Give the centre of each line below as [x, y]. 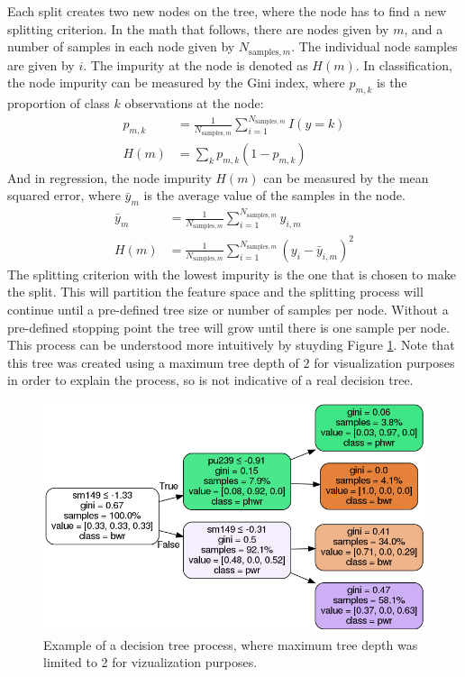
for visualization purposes [384, 362]
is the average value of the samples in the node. [274, 195]
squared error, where [64, 195]
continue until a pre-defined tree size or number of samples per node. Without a [228, 309]
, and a [424, 28]
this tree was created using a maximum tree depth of [153, 362]
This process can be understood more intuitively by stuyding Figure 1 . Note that [231, 345]
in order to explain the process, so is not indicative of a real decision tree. [210, 380]
